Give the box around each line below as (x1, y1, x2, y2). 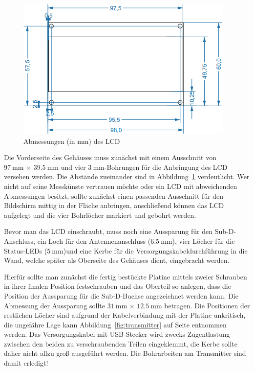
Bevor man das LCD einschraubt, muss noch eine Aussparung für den (4, 226, 213, 236)
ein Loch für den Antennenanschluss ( (37, 235, 151, 246)
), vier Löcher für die (172, 235, 235, 246)
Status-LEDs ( (4, 245, 47, 255)
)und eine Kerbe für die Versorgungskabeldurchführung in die (63, 245, 248, 255)
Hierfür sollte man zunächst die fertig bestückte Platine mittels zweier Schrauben (4, 271, 247, 281)
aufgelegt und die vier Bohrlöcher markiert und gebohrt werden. (4, 209, 196, 220)
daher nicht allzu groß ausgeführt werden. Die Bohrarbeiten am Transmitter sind (4, 348, 246, 358)
